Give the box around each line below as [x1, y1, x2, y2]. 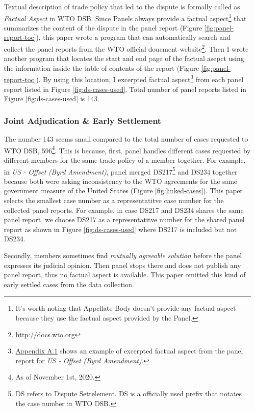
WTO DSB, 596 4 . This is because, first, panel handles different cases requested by [4, 144, 251, 155]
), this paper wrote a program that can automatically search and [36, 32, 231, 42]
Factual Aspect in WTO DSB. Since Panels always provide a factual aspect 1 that [4, 11, 247, 23]
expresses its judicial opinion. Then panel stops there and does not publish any [4, 260, 241, 270]
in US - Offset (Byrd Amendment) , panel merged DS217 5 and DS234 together [4, 165, 238, 176]
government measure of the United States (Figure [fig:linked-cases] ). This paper [4, 185, 243, 196]
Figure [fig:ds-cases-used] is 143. [4, 93, 100, 104]
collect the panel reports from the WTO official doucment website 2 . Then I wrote [4, 42, 249, 54]
